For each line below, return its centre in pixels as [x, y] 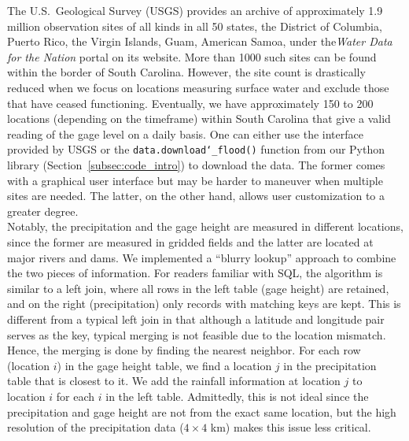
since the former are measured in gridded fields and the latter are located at [190, 241]
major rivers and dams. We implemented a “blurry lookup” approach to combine [202, 257]
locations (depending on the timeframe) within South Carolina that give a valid [199, 119]
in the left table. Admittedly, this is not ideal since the [237, 396]
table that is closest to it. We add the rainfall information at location [174, 381]
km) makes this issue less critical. [291, 427]
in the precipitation [330, 365]
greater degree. [43, 211]
